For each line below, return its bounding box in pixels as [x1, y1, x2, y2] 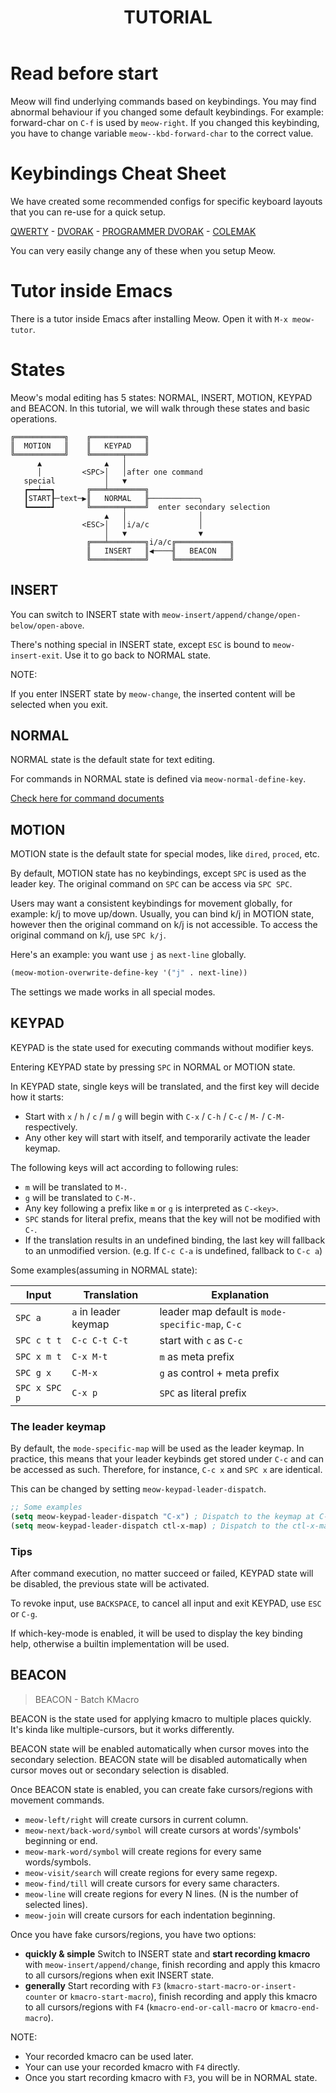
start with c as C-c [159, 1333, 243, 1347]
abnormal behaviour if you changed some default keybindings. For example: [10, 106, 325, 118]
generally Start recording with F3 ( [24, 1979, 167, 1991]
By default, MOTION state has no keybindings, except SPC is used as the [10, 867, 307, 880]
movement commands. [10, 1794, 105, 1806]
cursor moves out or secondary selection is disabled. [10, 1764, 230, 1776]
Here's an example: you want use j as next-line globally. [10, 949, 247, 961]
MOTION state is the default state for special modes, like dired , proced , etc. [10, 848, 320, 860]
